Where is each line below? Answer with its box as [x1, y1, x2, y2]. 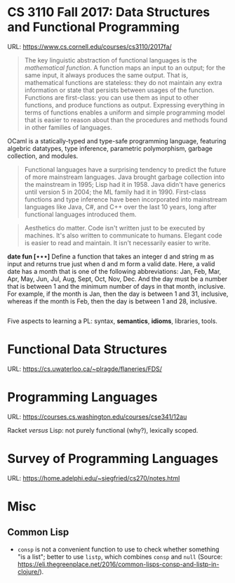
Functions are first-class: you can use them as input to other [24, 93, 199, 102]
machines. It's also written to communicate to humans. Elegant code [24, 231, 222, 240]
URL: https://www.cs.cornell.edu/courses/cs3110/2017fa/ [7, 42, 172, 51]
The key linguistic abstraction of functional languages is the [24, 55, 198, 64]
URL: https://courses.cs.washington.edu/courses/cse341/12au [7, 412, 187, 421]
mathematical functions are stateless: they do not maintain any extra [24, 78, 222, 86]
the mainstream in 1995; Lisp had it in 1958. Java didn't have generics [24, 180, 226, 188]
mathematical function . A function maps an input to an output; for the [24, 63, 226, 72]
